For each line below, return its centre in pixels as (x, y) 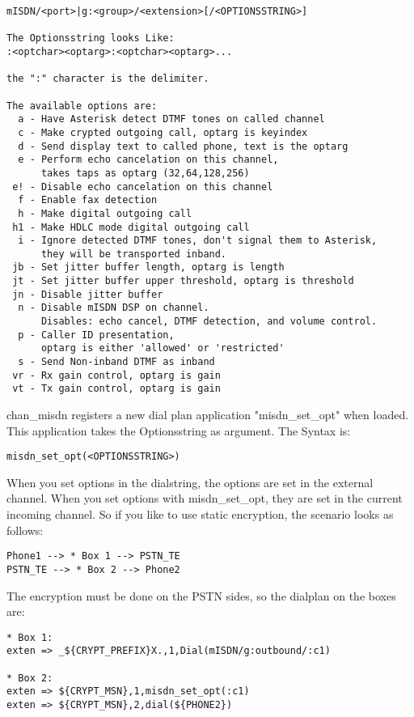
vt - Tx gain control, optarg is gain (116, 389)
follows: (25, 530)
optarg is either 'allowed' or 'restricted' (163, 348)
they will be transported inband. (134, 254)
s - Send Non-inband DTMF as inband (116, 362)
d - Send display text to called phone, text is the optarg (183, 146)
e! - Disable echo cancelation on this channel (143, 187)
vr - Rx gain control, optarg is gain (116, 375)
